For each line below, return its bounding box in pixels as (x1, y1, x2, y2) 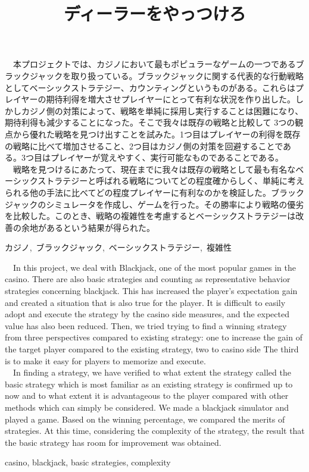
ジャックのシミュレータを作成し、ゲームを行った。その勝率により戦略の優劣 (5, 198, 304, 210)
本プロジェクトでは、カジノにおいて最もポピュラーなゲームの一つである (13, 58, 296, 70)
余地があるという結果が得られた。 (21, 221, 155, 233)
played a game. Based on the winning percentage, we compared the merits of (5, 412, 285, 425)
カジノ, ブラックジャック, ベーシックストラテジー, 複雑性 (5, 241, 232, 254)
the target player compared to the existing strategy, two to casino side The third (5, 343, 299, 355)
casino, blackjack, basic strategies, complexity (5, 456, 171, 468)
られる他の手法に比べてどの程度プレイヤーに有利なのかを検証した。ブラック (5, 186, 305, 198)
